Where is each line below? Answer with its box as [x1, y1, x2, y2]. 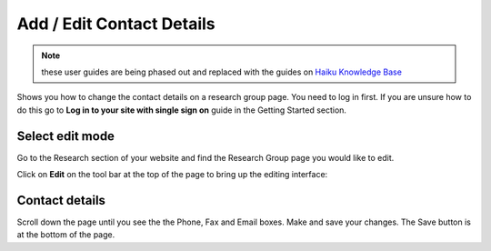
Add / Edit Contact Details [16, 14, 215, 34]
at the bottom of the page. [16, 229, 115, 240]
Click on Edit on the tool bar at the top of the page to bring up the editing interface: [16, 169, 328, 180]
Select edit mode [16, 128, 115, 144]
